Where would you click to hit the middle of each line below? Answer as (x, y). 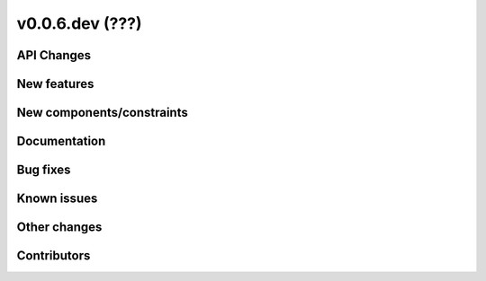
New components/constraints (102, 113)
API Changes (54, 55)
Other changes (59, 228)
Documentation (61, 141)
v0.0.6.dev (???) (80, 23)
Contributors (54, 256)
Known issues (57, 199)
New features (55, 84)
